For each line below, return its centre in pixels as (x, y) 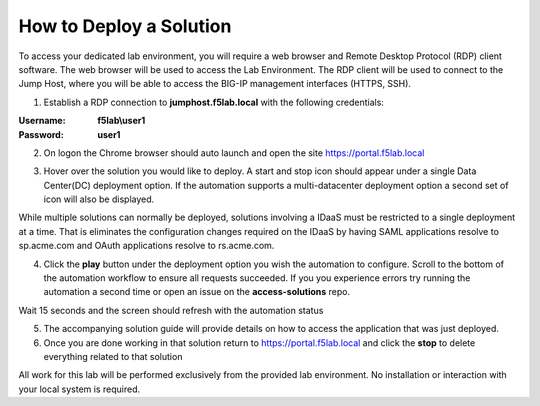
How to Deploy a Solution (125, 26)
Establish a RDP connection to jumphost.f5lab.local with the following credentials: (214, 102)
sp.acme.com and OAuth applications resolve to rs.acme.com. (146, 246)
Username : (42, 121)
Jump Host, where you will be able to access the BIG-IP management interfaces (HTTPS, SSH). (215, 84)
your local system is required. (79, 389)
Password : (41, 134)
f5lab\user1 (121, 121)
